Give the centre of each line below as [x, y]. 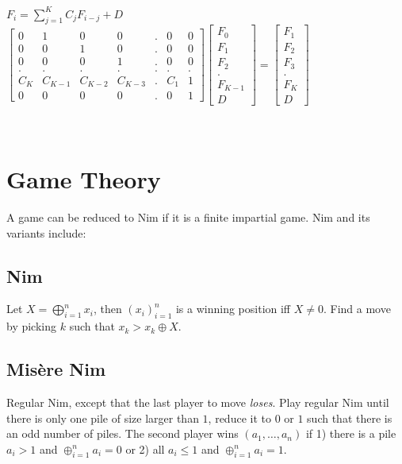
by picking [32, 326]
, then [107, 309]
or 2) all [145, 449]
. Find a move [357, 309]
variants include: [46, 232]
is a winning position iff [233, 309]
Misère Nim [56, 369]
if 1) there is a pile [351, 433]
